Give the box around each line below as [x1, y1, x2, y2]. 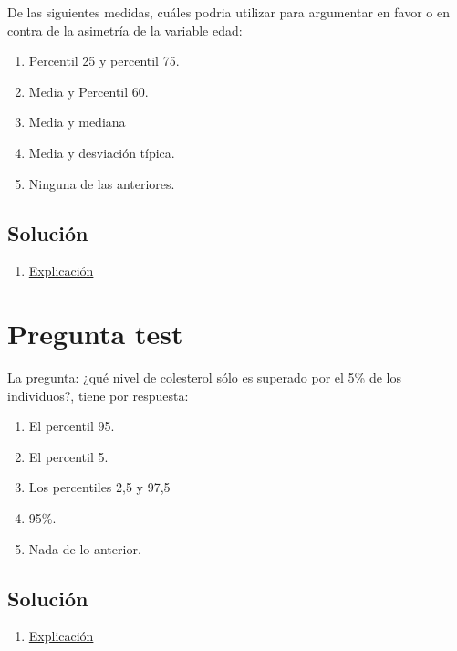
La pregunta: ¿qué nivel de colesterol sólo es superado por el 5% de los [7, 368, 401, 387]
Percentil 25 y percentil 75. [28, 51, 180, 70]
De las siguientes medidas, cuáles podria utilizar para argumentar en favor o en [7, 3, 450, 21]
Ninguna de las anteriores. [28, 173, 175, 193]
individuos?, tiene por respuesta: [7, 385, 189, 404]
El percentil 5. [28, 446, 109, 466]
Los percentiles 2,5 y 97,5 [28, 478, 171, 497]
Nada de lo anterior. [28, 539, 141, 558]
